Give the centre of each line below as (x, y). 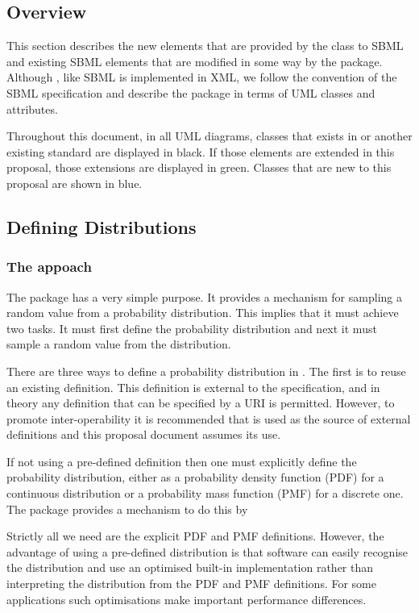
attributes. (32, 108)
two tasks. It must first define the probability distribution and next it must (192, 328)
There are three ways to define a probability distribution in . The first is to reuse (206, 371)
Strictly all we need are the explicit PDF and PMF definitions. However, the (195, 536)
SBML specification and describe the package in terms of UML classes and (191, 92)
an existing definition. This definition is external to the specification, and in (193, 387)
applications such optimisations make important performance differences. (187, 599)
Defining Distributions (102, 226)
